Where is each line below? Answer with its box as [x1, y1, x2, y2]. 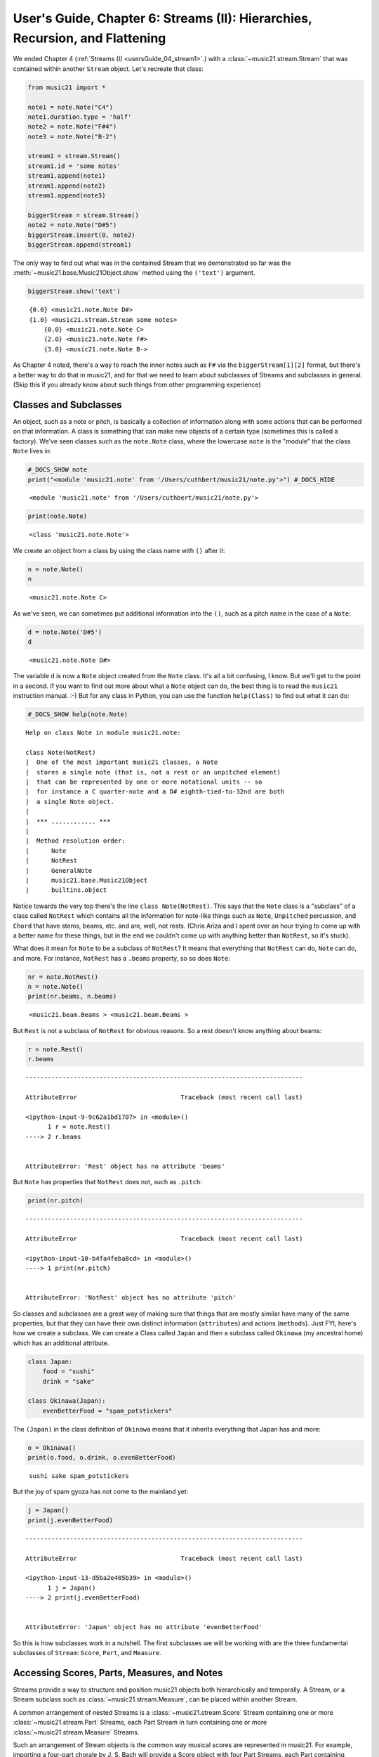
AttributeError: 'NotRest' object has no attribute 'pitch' [25, 1294, 237, 1302]
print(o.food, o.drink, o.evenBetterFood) [27, 1453, 176, 1462]
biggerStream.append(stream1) [27, 240, 132, 249]
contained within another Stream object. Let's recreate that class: [13, 64, 204, 73]
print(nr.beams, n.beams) [27, 992, 117, 1001]
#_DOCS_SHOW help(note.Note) [27, 711, 128, 718]
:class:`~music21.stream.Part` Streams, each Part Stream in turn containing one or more [13, 1718, 267, 1727]
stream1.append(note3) [27, 192, 106, 200]
